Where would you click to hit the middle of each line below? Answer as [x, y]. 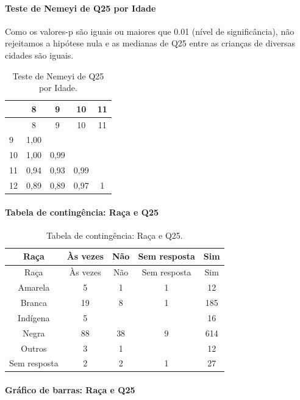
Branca [34, 302]
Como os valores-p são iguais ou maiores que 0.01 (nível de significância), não [150, 31]
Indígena [34, 317]
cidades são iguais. [39, 55]
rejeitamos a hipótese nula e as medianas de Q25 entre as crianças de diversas [150, 43]
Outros [34, 348]
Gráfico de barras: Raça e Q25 [70, 390]
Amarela [34, 287]
